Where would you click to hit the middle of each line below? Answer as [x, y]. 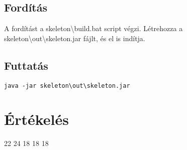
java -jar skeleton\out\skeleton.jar [67, 86]
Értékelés [36, 119]
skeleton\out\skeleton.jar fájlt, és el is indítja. [75, 38]
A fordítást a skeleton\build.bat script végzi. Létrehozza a [93, 28]
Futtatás [26, 65]
